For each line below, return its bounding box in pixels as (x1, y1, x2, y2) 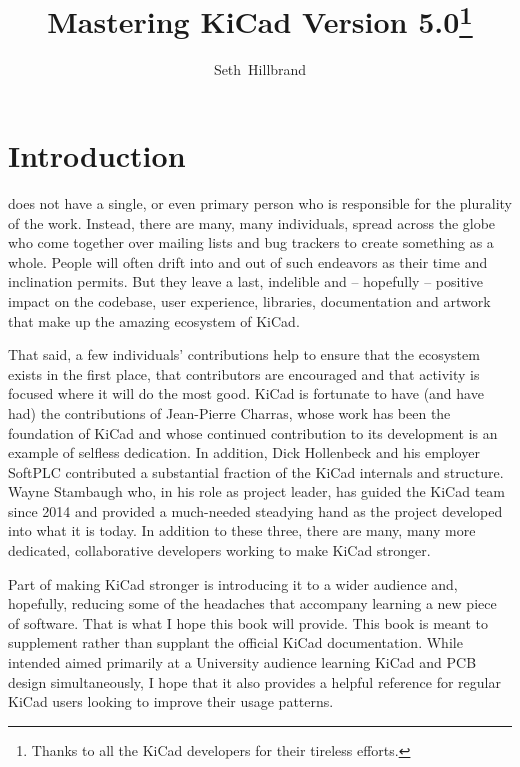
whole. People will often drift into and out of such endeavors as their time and (8, 251, 488, 272)
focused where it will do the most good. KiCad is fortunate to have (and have (8, 383, 484, 404)
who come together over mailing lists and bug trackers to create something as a (8, 232, 494, 253)
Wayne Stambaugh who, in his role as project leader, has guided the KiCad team (8, 481, 505, 502)
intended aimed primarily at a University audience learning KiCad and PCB (8, 652, 477, 673)
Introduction (8, 135, 186, 176)
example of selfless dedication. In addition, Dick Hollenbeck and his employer (8, 442, 480, 463)
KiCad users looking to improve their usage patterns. (8, 691, 334, 712)
